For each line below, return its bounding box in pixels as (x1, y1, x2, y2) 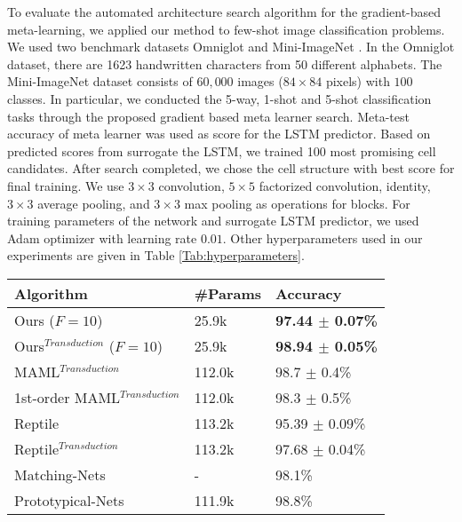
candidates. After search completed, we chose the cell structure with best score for (7, 159, 455, 178)
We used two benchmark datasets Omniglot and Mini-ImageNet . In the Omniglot (7, 37, 455, 56)
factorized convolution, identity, (259, 176, 431, 194)
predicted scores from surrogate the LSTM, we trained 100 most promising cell (7, 141, 436, 160)
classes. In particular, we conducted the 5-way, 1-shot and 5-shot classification (7, 89, 432, 107)
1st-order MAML (14, 386, 121, 407)
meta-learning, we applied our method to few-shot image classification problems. (7, 20, 445, 38)
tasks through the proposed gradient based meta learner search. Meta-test (7, 107, 410, 125)
